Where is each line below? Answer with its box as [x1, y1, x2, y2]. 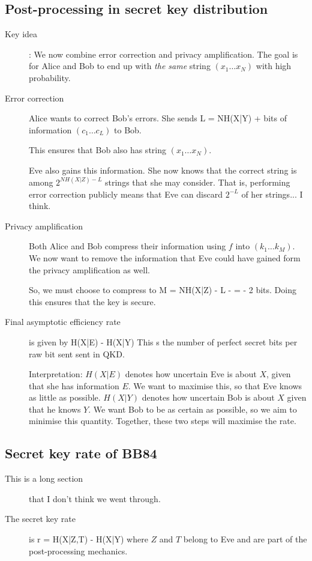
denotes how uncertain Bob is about [142, 391, 275, 404]
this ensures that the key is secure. [29, 295, 156, 308]
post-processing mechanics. [29, 544, 128, 557]
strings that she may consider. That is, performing [105, 175, 290, 188]
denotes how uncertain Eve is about [125, 368, 257, 380]
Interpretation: [29, 368, 83, 380]
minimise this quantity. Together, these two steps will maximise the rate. [29, 414, 296, 427]
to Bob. [114, 123, 142, 136]
